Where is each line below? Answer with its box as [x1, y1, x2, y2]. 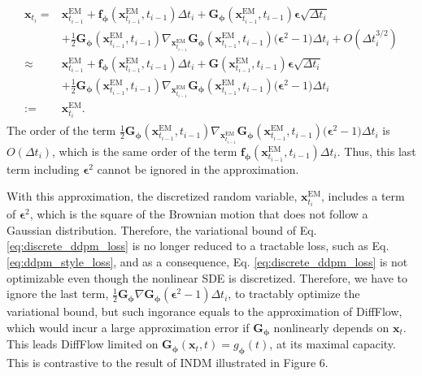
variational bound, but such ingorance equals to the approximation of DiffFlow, [7, 303, 402, 320]
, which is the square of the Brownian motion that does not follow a [29, 205, 368, 223]
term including [7, 160, 80, 177]
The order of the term [7, 122, 116, 139]
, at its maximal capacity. [269, 335, 396, 352]
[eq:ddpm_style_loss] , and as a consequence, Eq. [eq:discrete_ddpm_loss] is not [7, 253, 408, 270]
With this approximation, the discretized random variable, [7, 188, 298, 205]
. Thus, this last [337, 142, 416, 159]
